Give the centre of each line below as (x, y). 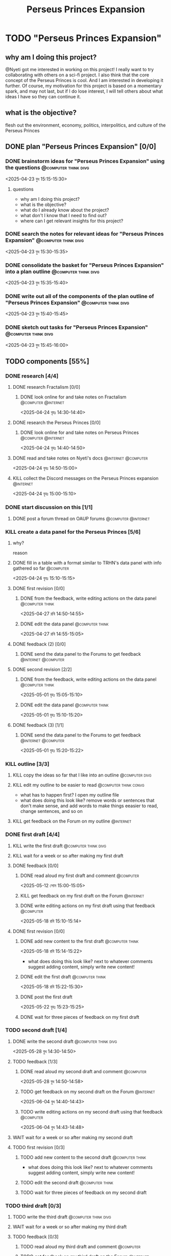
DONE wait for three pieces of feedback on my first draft (80, 1017)
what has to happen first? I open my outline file (69, 795)
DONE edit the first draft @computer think (63, 976)
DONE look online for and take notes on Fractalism (73, 397)
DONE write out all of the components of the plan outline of (80, 297)
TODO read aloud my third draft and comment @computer (80, 1247)
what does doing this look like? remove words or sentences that (87, 801)
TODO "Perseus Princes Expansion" (83, 38)
